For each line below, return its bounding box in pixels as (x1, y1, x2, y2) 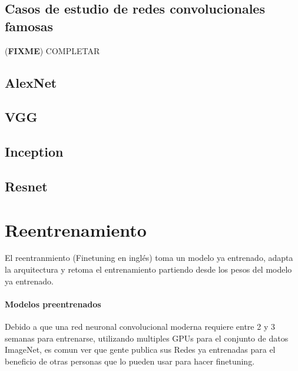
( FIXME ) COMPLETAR (5, 44, 100, 57)
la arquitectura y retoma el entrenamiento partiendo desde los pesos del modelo (5, 263, 292, 276)
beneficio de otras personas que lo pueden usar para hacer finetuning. (5, 355, 255, 367)
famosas (5, 16, 54, 35)
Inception (5, 143, 64, 161)
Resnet (5, 177, 48, 195)
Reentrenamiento (5, 217, 147, 241)
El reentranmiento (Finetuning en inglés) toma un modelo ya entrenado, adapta (5, 251, 293, 264)
